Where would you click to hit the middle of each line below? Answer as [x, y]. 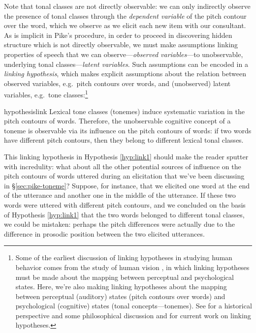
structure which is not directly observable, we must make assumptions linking [121, 45]
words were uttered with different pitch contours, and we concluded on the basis [125, 204]
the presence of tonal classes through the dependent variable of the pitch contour [125, 15]
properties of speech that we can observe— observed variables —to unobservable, [124, 54]
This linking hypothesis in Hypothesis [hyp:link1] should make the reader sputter [126, 156]
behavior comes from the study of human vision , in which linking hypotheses [132, 267]
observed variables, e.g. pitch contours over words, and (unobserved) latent [117, 83]
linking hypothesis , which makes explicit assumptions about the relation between [125, 74]
